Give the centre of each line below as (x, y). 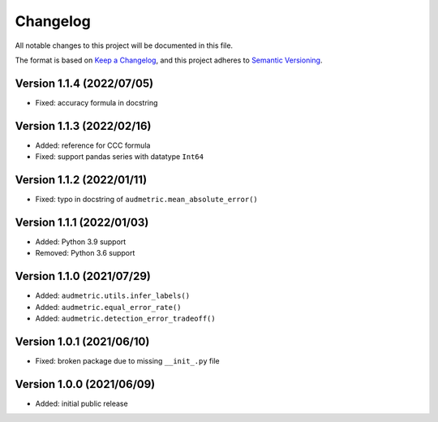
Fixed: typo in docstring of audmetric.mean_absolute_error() (147, 200)
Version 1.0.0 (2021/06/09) (85, 384)
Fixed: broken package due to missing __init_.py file (127, 360)
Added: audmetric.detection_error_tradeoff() (125, 319)
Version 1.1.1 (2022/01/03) (82, 222)
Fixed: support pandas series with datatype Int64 (120, 157)
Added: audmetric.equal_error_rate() (108, 307)
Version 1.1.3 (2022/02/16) (83, 126)
